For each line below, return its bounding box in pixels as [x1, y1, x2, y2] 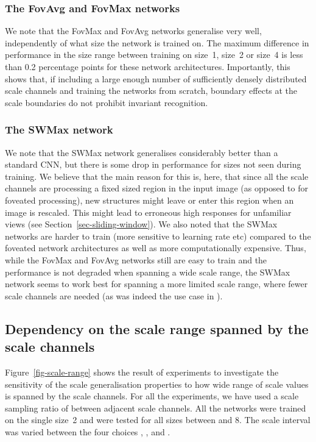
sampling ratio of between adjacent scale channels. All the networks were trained [5, 401, 306, 414]
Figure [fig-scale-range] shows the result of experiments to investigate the [5, 365, 279, 378]
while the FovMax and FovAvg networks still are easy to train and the [5, 253, 267, 266]
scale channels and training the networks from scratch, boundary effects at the [5, 84, 298, 97]
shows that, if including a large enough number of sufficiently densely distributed [5, 72, 307, 85]
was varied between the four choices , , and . [5, 425, 170, 438]
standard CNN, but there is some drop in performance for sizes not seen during [5, 158, 301, 171]
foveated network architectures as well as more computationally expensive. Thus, [5, 241, 306, 254]
